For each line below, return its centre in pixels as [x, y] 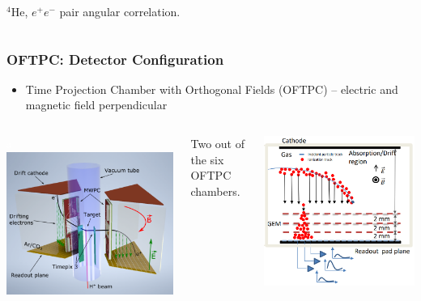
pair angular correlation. [120, 11]
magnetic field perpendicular [96, 105]
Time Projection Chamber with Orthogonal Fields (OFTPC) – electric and [212, 89]
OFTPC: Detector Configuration [115, 59]
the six [207, 159]
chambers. [215, 191]
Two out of [217, 143]
